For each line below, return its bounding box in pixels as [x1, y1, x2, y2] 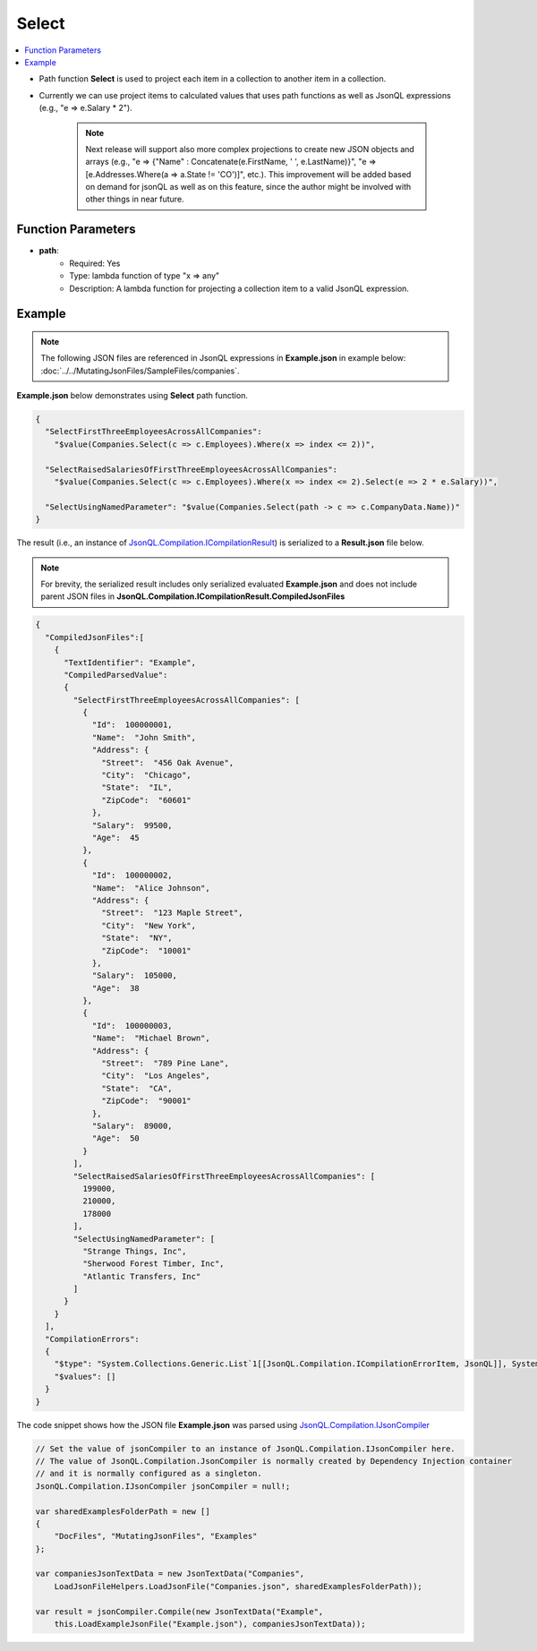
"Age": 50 [91, 1133, 141, 1143]
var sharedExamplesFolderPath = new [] [35, 1506, 210, 1517]
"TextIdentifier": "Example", [64, 657, 197, 667]
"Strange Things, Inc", [81, 1245, 187, 1256]
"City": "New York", [101, 920, 197, 930]
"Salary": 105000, [91, 971, 178, 980]
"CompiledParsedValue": [64, 670, 168, 680]
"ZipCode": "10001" [101, 945, 192, 955]
